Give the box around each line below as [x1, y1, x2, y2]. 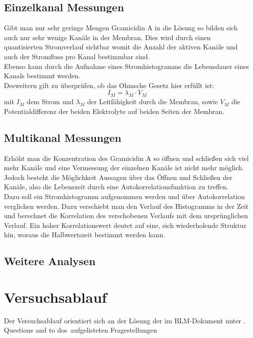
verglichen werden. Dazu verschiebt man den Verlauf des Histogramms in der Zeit [4, 201, 249, 211]
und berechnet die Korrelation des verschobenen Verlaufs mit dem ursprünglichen [4, 210, 248, 221]
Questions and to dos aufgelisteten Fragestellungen [4, 325, 157, 335]
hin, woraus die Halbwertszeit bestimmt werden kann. [4, 229, 165, 240]
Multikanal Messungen [4, 130, 121, 145]
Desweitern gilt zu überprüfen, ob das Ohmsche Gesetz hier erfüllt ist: [4, 80, 214, 90]
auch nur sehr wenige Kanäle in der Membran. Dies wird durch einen [4, 32, 211, 42]
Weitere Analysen [4, 253, 96, 269]
